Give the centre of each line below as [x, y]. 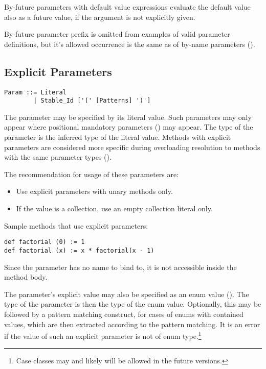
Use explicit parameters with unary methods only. [94, 191]
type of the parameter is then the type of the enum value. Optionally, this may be [133, 304]
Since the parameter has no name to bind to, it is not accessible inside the [120, 267]
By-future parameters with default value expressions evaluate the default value [127, 7]
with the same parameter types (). [58, 157]
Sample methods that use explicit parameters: [76, 225]
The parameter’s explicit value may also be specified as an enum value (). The [127, 294]
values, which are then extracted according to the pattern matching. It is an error [132, 324]
